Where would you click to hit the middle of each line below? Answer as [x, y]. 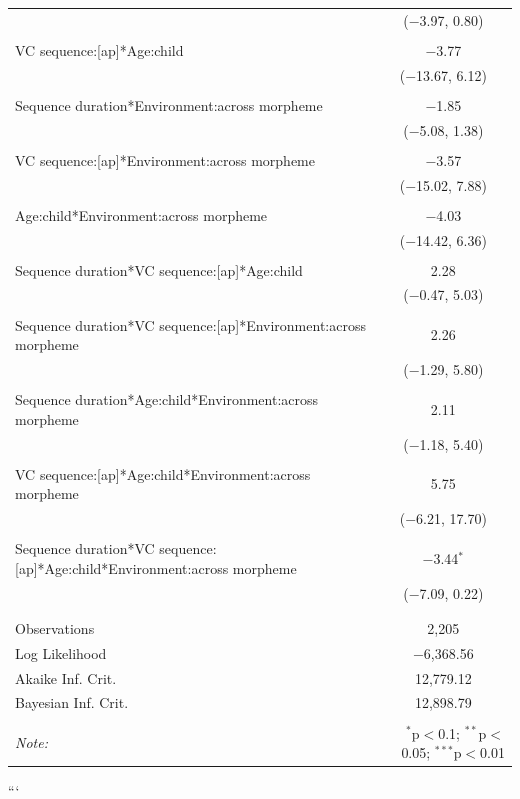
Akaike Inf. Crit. [66, 677]
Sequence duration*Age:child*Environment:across [167, 399]
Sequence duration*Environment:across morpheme [169, 104]
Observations [55, 627]
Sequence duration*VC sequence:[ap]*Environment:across [190, 324]
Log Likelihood [61, 652]
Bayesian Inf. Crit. [72, 702]
